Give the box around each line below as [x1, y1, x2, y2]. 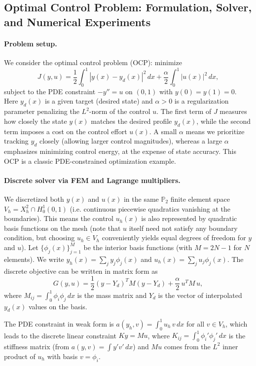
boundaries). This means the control [4, 213, 113, 223]
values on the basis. [28, 301, 87, 311]
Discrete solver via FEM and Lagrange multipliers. [4, 175, 181, 185]
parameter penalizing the [4, 106, 79, 116]
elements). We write [4, 254, 64, 264]
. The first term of [156, 106, 212, 116]
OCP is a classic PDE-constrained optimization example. [4, 155, 176, 166]
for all [186, 318, 205, 329]
